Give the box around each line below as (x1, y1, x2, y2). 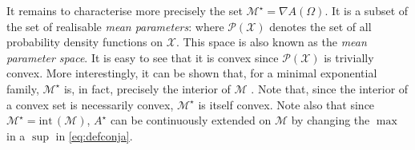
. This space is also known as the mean (175, 34, 367, 50)
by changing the (291, 112, 370, 128)
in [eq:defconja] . (55, 127, 133, 144)
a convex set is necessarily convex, (6, 96, 174, 112)
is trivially (324, 49, 374, 65)
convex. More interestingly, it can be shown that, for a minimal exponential (6, 65, 377, 81)
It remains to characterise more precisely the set (6, 2, 243, 18)
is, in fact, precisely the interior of (63, 80, 231, 97)
